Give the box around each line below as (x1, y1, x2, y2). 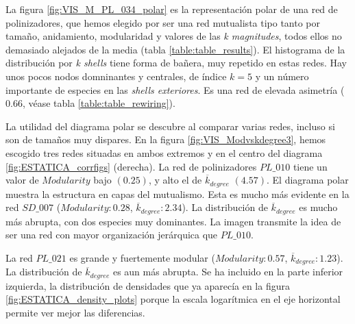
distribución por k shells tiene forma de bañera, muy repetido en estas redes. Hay (5, 55, 347, 70)
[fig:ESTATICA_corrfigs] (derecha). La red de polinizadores (5, 159, 257, 173)
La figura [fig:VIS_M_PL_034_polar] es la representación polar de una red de (5, 2, 338, 16)
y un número (255, 68, 309, 83)
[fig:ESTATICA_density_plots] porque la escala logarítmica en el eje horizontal (5, 292, 341, 306)
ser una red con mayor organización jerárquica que (5, 227, 218, 242)
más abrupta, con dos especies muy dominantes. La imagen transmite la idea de (5, 214, 341, 228)
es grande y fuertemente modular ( (69, 250, 215, 264)
